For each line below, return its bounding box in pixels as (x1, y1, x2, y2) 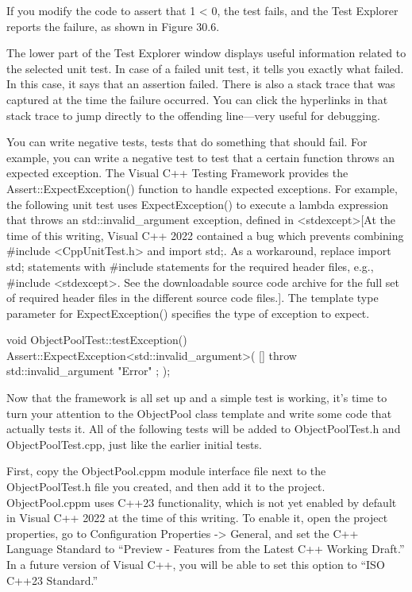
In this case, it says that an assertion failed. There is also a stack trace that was (6, 75, 395, 92)
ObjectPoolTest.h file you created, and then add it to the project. (6, 478, 325, 495)
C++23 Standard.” (6, 571, 98, 588)
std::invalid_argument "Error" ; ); (6, 362, 171, 379)
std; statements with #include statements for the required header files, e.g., (6, 257, 374, 274)
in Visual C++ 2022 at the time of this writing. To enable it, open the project (6, 509, 388, 526)
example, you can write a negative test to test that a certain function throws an (6, 149, 395, 165)
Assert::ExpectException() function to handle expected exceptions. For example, (6, 180, 398, 196)
